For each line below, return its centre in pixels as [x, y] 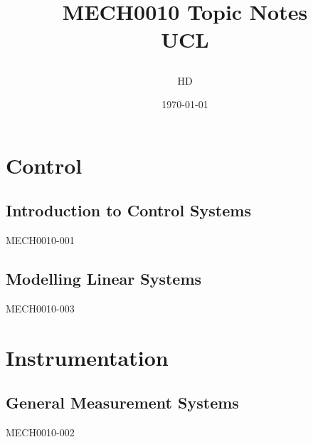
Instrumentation [87, 357]
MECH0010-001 [40, 240]
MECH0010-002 [40, 432]
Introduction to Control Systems [128, 210]
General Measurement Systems [122, 402]
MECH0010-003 [40, 308]
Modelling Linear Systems [104, 279]
